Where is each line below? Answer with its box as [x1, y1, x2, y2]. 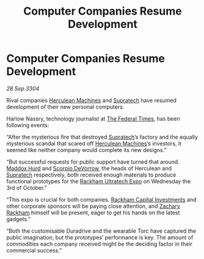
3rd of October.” [6, 184, 47, 191]
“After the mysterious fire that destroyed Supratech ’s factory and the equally [6, 133, 199, 140]
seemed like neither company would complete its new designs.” [6, 146, 167, 153]
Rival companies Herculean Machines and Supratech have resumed [6, 97, 177, 104]
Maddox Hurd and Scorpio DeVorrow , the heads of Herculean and [6, 164, 172, 172]
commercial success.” [6, 246, 62, 254]
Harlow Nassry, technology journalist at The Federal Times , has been [6, 115, 180, 122]
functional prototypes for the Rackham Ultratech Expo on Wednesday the [6, 177, 191, 184]
